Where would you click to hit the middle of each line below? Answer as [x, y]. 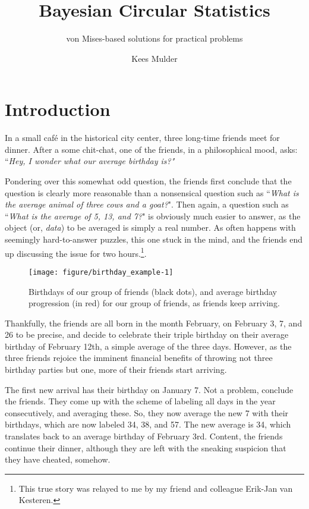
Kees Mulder [154, 58]
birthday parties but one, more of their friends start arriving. [116, 370]
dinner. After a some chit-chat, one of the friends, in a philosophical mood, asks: [151, 149]
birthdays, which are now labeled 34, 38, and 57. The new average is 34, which [148, 424]
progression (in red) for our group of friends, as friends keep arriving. [154, 303]
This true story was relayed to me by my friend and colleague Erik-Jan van [156, 488]
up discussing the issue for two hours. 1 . [76, 252]
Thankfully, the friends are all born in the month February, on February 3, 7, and [154, 323]
